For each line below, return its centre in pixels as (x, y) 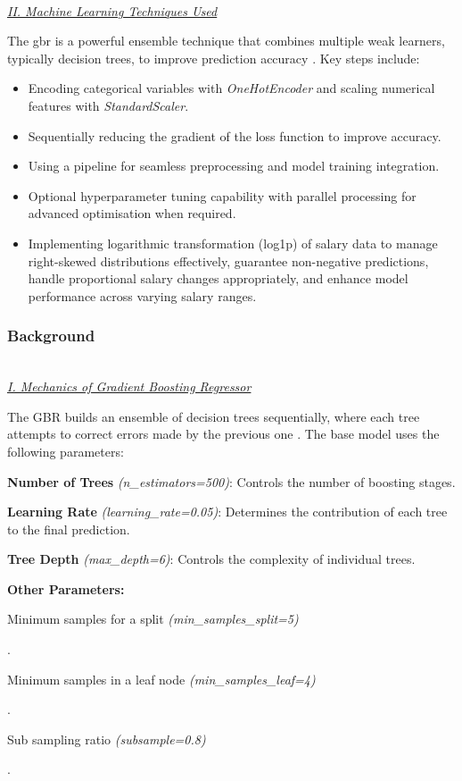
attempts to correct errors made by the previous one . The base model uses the (223, 434)
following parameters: (66, 451)
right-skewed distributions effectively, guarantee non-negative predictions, (228, 260)
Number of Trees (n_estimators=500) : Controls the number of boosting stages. (231, 481)
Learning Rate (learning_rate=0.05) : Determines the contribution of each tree (227, 512)
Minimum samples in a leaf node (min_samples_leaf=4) (161, 679)
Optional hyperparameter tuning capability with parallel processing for (222, 195)
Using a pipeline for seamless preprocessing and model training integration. (234, 166)
